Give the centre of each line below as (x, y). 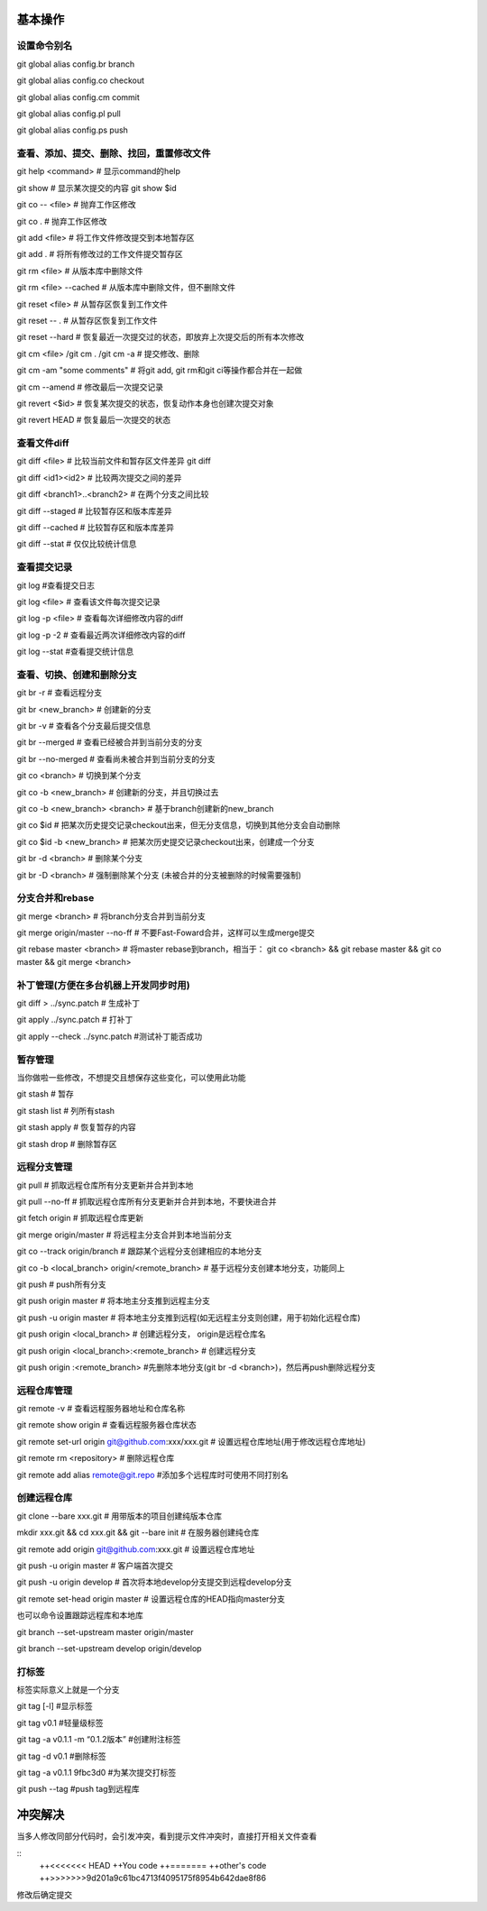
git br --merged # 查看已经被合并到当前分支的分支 (110, 742)
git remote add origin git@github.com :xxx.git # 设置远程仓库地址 (136, 1549)
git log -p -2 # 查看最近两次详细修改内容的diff (101, 635)
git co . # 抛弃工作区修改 (62, 221)
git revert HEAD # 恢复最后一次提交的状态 (94, 420)
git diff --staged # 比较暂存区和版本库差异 (95, 510)
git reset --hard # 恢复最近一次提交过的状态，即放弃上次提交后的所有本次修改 (161, 337)
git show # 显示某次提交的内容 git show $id (97, 188)
